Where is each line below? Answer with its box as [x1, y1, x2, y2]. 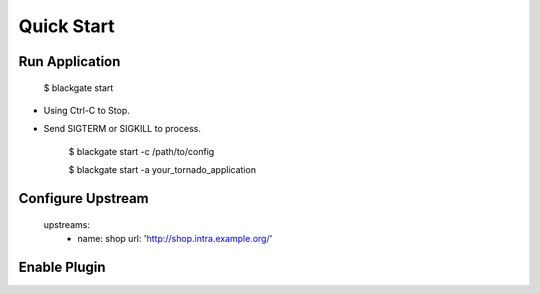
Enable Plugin [18, 258, 106, 275]
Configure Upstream [18, 190, 149, 207]
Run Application [18, 53, 121, 70]
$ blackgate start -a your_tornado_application [68, 164, 257, 176]
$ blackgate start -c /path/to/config [68, 145, 215, 157]
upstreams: [43, 218, 90, 230]
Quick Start [18, 15, 115, 37]
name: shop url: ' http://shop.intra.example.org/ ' [77, 232, 273, 244]
